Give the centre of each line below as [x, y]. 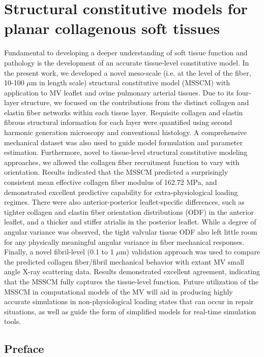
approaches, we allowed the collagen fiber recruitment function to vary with [122, 162]
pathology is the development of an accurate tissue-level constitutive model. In [127, 62]
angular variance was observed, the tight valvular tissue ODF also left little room [131, 232]
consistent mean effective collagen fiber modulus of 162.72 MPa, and [111, 182]
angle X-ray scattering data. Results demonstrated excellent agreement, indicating [132, 271]
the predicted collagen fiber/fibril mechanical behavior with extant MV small [124, 261]
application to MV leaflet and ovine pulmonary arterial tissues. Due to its [119, 92]
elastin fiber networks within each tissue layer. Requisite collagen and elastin [124, 112]
